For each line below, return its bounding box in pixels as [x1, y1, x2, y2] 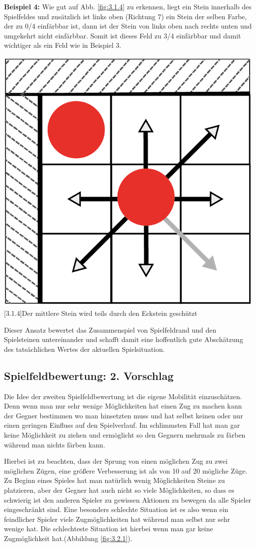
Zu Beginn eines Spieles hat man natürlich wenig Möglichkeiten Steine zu [4, 475, 225, 485]
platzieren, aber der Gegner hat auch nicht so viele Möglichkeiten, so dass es [4, 484, 234, 495]
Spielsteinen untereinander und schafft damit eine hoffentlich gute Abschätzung [4, 334, 243, 344]
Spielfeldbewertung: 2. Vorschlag [4, 368, 174, 383]
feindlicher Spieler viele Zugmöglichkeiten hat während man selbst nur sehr [4, 513, 230, 524]
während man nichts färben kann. [4, 439, 105, 449]
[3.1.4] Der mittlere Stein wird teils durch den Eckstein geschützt [4, 308, 197, 318]
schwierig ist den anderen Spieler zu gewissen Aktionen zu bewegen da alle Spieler [4, 494, 252, 505]
